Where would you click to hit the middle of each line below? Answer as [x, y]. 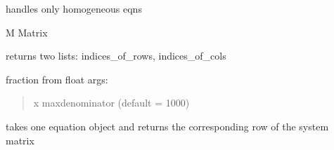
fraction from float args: [57, 79]
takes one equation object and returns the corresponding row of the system [167, 126]
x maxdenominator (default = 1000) [111, 103]
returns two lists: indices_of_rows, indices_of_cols [116, 56]
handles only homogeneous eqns [74, 8]
